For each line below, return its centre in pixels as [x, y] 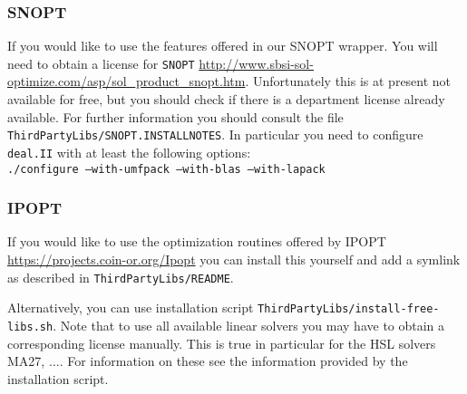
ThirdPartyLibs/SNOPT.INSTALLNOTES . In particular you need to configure [215, 135]
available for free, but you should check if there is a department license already [226, 99]
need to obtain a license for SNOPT [101, 63]
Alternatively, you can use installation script [131, 308]
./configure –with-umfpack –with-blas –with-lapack [166, 169]
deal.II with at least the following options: [129, 152]
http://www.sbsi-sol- [256, 63]
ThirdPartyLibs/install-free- [349, 309]
